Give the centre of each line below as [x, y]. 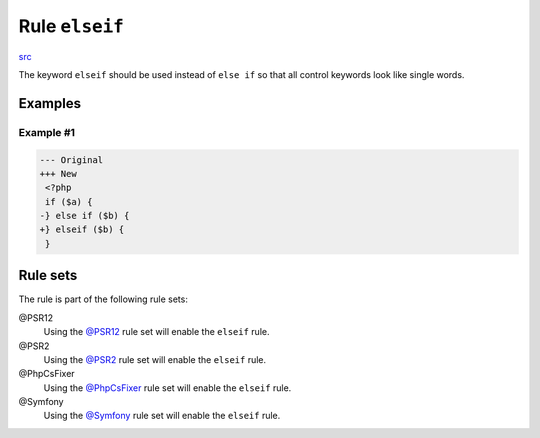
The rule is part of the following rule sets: [103, 299]
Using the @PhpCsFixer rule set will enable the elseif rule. [167, 387]
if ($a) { [69, 201]
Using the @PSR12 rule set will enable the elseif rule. [156, 332]
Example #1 [46, 132]
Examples [50, 103]
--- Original [71, 159]
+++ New [58, 173]
